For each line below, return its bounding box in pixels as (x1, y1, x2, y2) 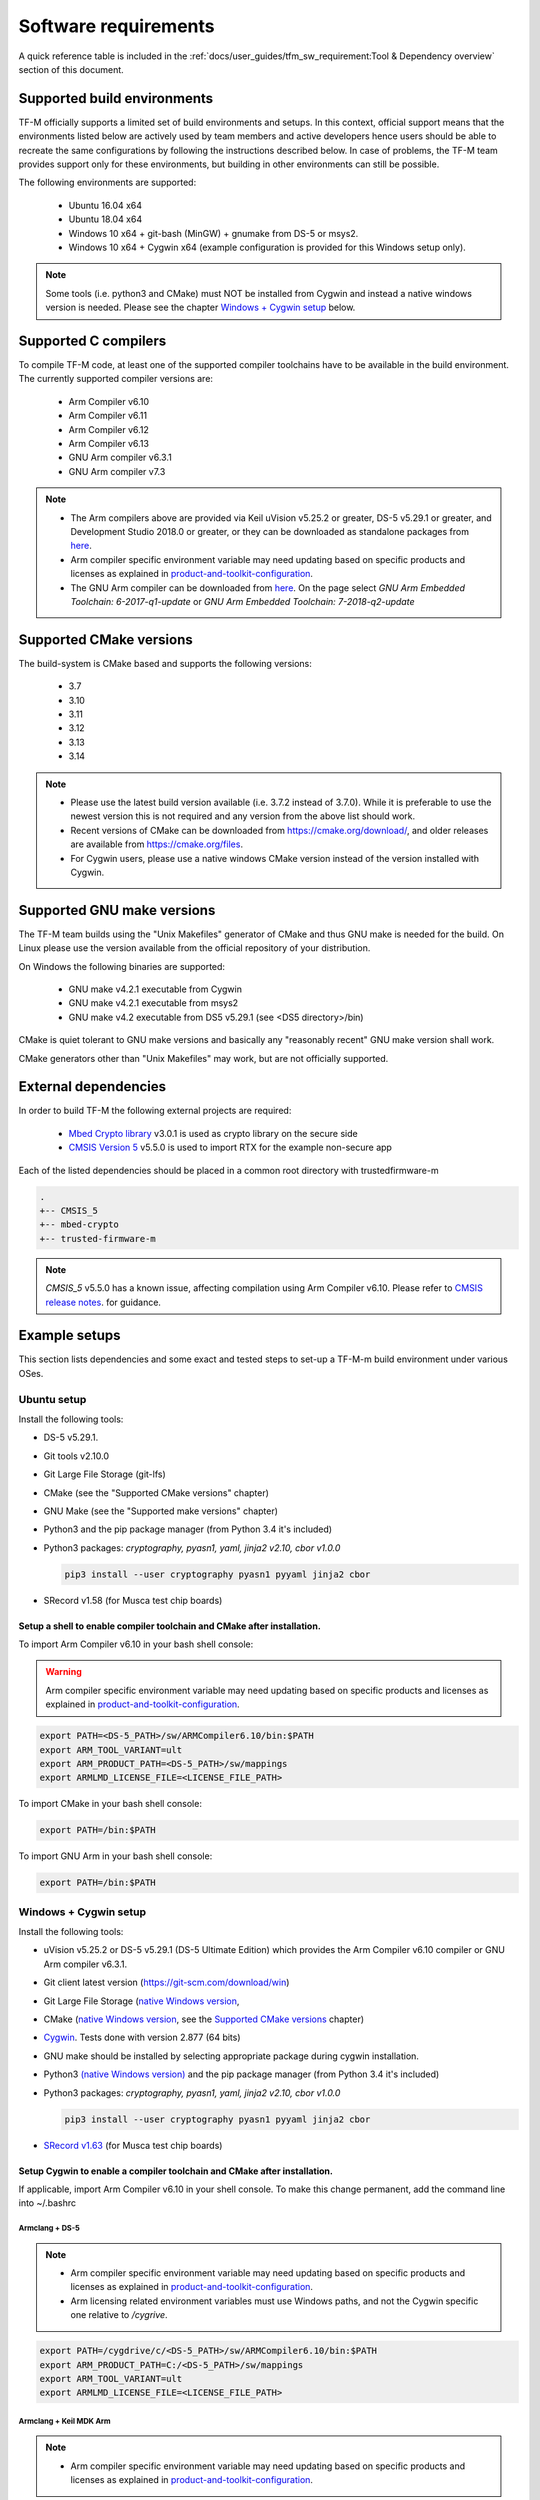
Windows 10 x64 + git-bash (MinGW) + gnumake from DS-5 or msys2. (68, 227, 359, 239)
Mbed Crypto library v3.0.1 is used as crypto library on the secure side (68, 1127, 359, 1139)
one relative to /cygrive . (70, 2309, 169, 2321)
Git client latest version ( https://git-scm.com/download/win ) (43, 1976, 290, 1989)
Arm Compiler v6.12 (68, 423, 150, 435)
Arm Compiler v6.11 (68, 410, 148, 422)
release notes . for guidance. (45, 1296, 162, 1308)
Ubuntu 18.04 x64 (68, 213, 143, 225)
